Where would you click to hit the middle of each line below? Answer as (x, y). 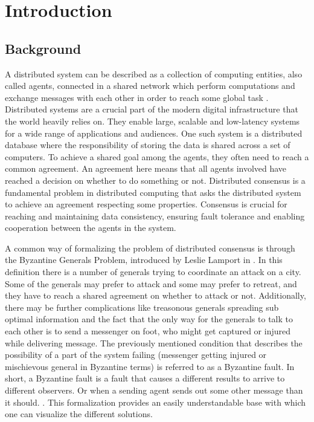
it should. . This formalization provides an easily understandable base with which (155, 402)
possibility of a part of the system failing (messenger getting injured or (136, 355)
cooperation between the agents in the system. (91, 228)
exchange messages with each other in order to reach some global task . (137, 97)
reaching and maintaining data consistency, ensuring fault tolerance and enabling (155, 216)
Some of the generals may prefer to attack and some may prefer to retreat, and (151, 283)
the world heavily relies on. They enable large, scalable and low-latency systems (152, 121)
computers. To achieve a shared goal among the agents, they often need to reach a (157, 156)
